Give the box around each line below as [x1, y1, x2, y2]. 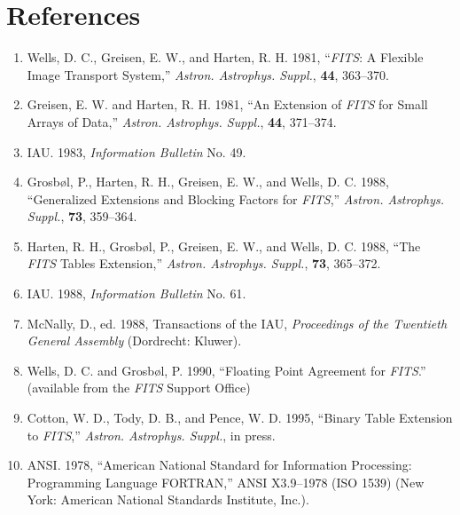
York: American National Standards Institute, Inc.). [27, 490, 309, 509]
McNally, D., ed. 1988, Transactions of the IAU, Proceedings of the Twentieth [27, 313, 448, 332]
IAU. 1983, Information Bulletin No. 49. [27, 142, 246, 161]
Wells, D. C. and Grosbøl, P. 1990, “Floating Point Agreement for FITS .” [27, 360, 426, 379]
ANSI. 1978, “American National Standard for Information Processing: [27, 456, 412, 474]
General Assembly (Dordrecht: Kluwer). [27, 331, 242, 350]
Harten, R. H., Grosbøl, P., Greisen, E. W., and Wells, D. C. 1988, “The [27, 236, 421, 255]
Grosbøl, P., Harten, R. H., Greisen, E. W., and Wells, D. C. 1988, [27, 172, 389, 191]
